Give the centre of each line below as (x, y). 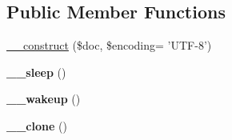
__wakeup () (44, 99)
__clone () (37, 125)
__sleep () (36, 72)
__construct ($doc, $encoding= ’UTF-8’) (109, 45)
